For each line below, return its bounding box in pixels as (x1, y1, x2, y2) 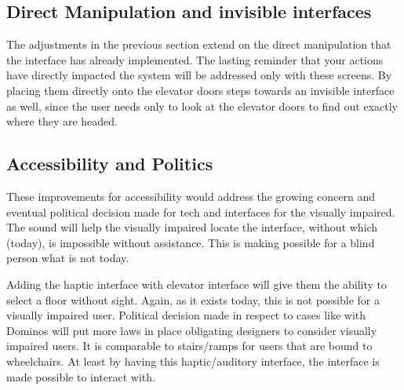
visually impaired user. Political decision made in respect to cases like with (6, 307, 366, 323)
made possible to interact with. (6, 368, 155, 385)
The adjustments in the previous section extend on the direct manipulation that (6, 36, 391, 53)
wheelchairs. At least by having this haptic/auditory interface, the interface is (6, 352, 380, 369)
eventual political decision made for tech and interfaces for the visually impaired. (6, 203, 395, 220)
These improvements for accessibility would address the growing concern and (6, 188, 376, 204)
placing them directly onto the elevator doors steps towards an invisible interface (6, 82, 395, 98)
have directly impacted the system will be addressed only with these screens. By (6, 67, 392, 83)
